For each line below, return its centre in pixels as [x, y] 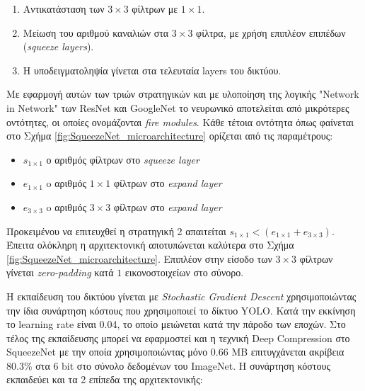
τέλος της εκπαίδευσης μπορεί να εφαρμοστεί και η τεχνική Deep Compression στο [178, 338]
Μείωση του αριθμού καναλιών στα [96, 32]
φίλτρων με [155, 8]
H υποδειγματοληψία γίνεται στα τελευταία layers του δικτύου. [152, 70]
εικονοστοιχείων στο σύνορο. [184, 272]
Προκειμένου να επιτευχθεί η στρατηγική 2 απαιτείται [116, 231]
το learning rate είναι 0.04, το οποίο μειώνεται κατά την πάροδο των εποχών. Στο [176, 324]
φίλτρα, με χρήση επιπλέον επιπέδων [271, 32]
